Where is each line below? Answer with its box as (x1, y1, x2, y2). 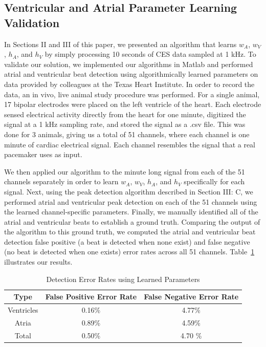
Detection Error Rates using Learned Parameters (46, 273, 200, 284)
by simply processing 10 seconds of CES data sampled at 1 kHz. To (45, 49, 256, 59)
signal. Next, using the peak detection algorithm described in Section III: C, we (4, 186, 253, 197)
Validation (4, 14, 60, 30)
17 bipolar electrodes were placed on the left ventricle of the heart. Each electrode (4, 99, 261, 110)
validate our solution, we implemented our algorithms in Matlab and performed (4, 58, 253, 69)
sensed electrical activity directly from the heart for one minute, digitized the (4, 109, 246, 119)
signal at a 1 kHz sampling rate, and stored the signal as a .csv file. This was (4, 119, 246, 129)
